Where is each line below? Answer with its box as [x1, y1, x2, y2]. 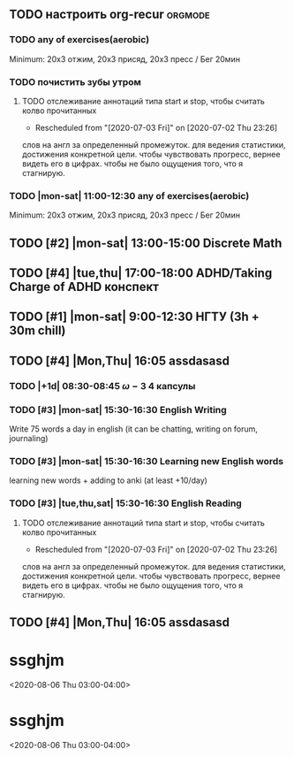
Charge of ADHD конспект [9, 279, 159, 294]
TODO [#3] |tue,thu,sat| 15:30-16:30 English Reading [9, 497, 243, 509]
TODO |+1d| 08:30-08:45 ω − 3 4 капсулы [9, 379, 196, 392]
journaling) [9, 433, 49, 444]
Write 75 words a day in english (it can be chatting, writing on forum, [9, 424, 259, 434]
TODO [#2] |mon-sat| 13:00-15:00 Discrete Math [9, 235, 283, 250]
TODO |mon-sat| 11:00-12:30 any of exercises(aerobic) [9, 189, 250, 202]
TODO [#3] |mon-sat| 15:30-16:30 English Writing [9, 403, 227, 416]
